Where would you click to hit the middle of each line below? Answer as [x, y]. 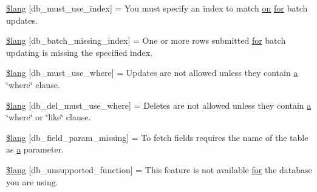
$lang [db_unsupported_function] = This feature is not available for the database [159, 169]
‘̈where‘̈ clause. [33, 84]
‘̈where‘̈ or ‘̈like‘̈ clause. [49, 117]
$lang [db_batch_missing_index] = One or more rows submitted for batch [146, 40]
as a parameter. [35, 149]
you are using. [32, 181]
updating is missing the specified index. [80, 52]
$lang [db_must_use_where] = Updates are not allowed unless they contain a [152, 73]
